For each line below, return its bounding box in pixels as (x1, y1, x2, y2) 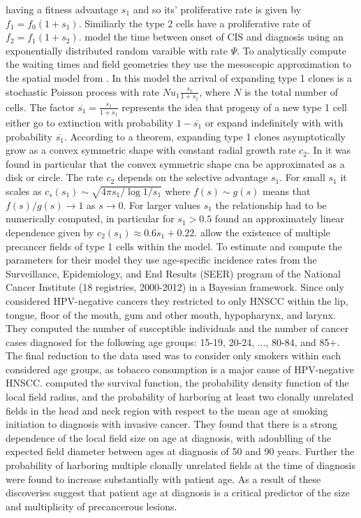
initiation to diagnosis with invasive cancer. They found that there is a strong (6, 417, 337, 431)
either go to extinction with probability (6, 115, 174, 130)
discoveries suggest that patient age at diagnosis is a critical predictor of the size (6, 485, 350, 500)
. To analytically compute (237, 43, 346, 57)
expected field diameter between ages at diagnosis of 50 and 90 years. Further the (6, 444, 355, 459)
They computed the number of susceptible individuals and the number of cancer (6, 321, 349, 336)
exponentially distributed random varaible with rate (6, 43, 228, 57)
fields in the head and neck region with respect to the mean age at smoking (6, 403, 328, 417)
